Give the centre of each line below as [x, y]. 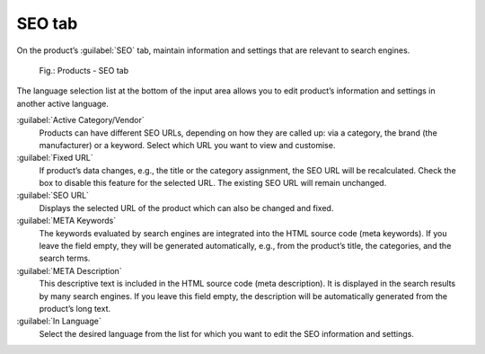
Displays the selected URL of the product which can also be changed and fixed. [186, 208]
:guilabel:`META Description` [69, 270]
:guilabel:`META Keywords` [66, 221]
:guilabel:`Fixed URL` [55, 158]
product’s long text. [75, 308]
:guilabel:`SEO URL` [53, 195]
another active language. [63, 103]
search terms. [65, 258]
